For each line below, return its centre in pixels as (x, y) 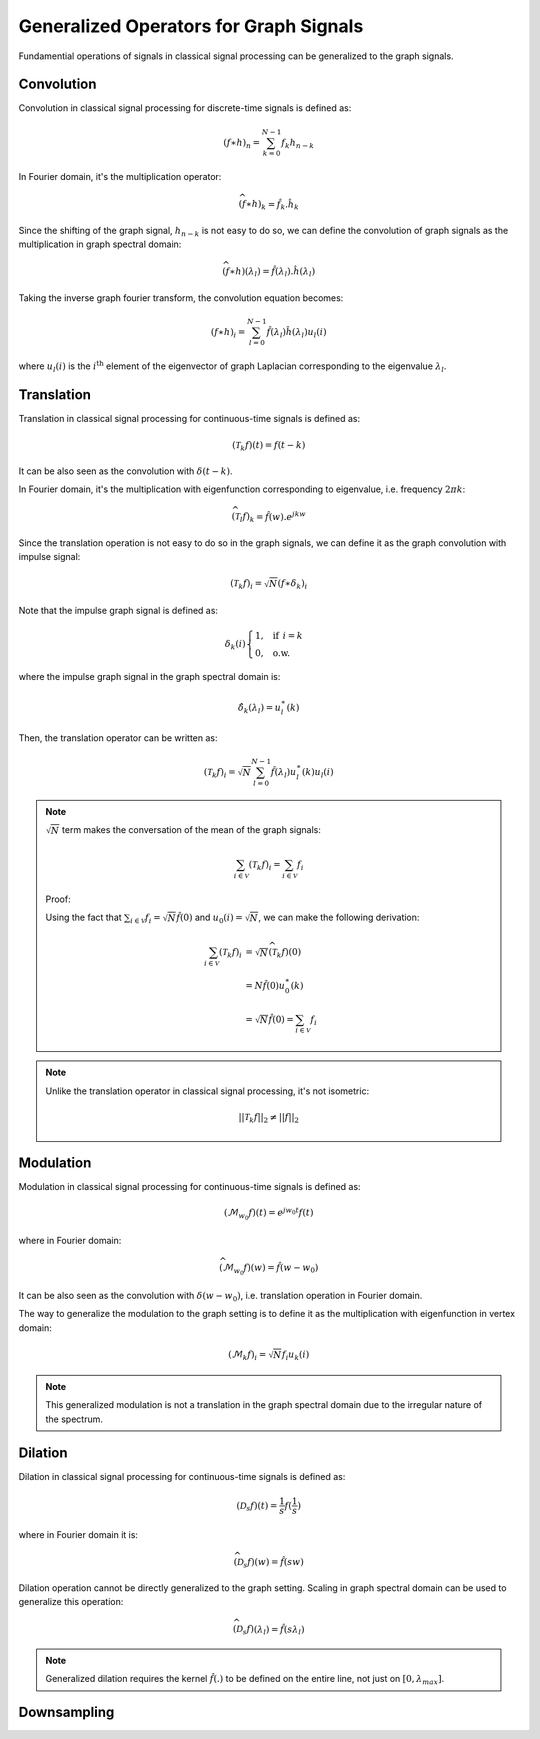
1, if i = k (279, 635)
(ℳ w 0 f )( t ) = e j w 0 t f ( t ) (268, 1213)
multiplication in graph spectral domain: (100, 244)
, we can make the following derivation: (339, 917)
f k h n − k (298, 143)
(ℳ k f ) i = (247, 1355)
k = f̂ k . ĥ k (280, 205)
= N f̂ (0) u (265, 985)
